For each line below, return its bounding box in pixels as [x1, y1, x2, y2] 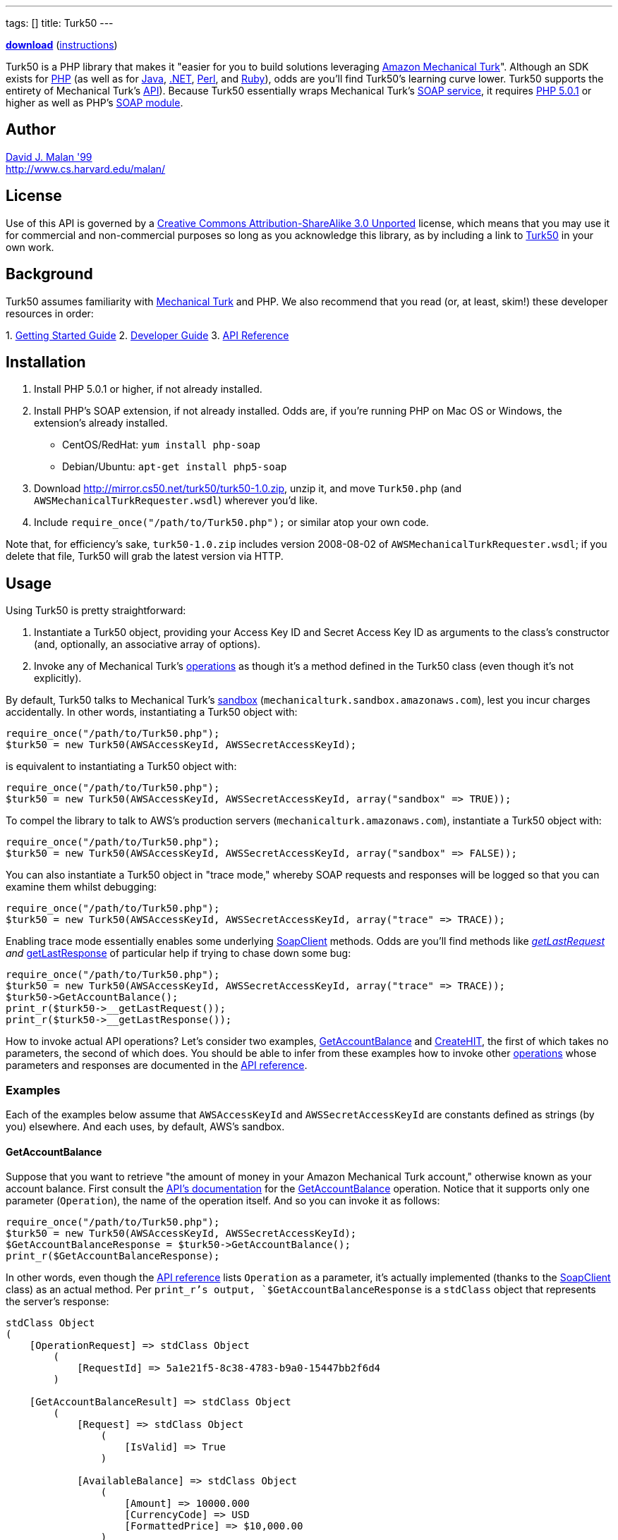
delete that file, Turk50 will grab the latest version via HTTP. [6, 550, 284, 563]
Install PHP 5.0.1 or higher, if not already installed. [34, 383, 262, 396]
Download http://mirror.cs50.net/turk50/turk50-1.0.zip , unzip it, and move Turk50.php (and [34, 482, 461, 495]
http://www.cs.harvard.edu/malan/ [6, 162, 166, 175]
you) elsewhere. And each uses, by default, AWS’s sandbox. [6, 1120, 285, 1132]
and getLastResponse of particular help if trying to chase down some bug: [6, 947, 351, 960]
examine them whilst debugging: [6, 881, 157, 893]
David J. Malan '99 [6, 150, 92, 163]
